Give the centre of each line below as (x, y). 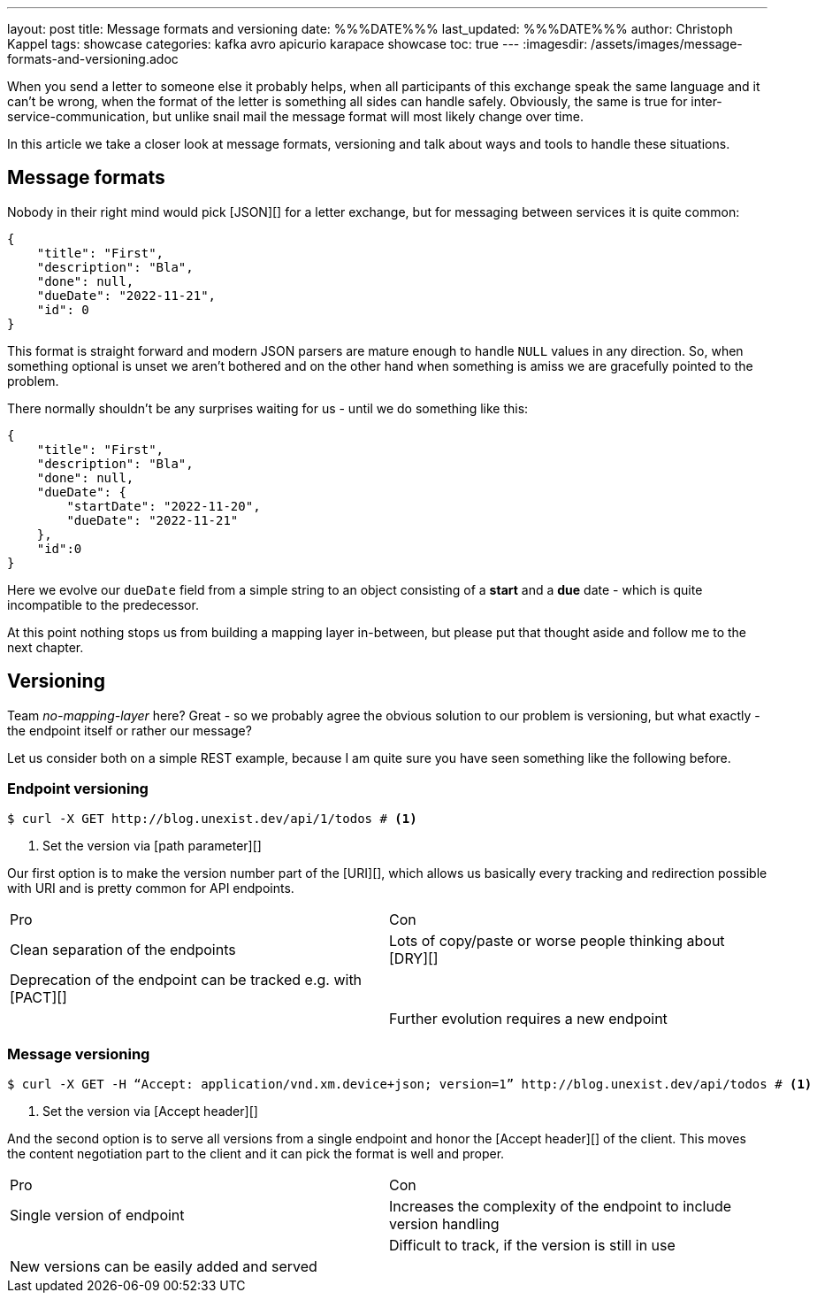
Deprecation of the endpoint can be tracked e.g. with (186, 980)
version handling (444, 1224)
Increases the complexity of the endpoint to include (561, 1207)
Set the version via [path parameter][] (152, 846)
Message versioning (79, 1054)
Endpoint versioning (78, 789)
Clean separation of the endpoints (123, 950)
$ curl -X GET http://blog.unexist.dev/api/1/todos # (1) (212, 819)
